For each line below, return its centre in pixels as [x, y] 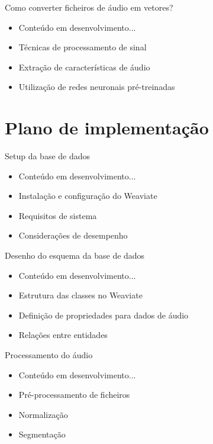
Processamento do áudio [49, 355]
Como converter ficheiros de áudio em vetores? [89, 7]
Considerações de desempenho [73, 235]
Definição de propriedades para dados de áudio [104, 315]
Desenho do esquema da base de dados [75, 255]
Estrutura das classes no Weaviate [80, 295]
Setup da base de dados [48, 156]
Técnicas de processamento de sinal [83, 47]
